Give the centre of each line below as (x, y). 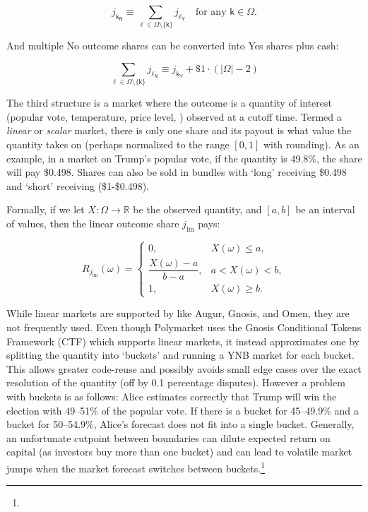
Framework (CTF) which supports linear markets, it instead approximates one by (183, 341)
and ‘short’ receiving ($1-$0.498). (78, 185)
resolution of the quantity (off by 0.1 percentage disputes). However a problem (176, 382)
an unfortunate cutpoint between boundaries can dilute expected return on (168, 437)
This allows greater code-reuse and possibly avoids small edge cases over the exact (184, 368)
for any (211, 12)
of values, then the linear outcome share (93, 223)
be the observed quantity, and (197, 209)
